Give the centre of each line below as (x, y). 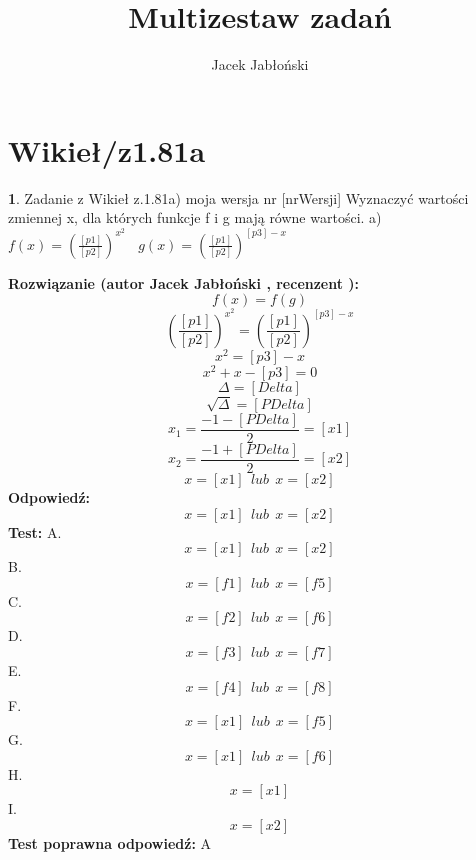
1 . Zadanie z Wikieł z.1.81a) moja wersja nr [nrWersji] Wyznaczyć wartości (238, 197)
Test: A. (35, 531)
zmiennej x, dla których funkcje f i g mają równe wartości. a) (195, 217)
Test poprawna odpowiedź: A (110, 842)
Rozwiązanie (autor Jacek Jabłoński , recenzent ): (184, 282)
